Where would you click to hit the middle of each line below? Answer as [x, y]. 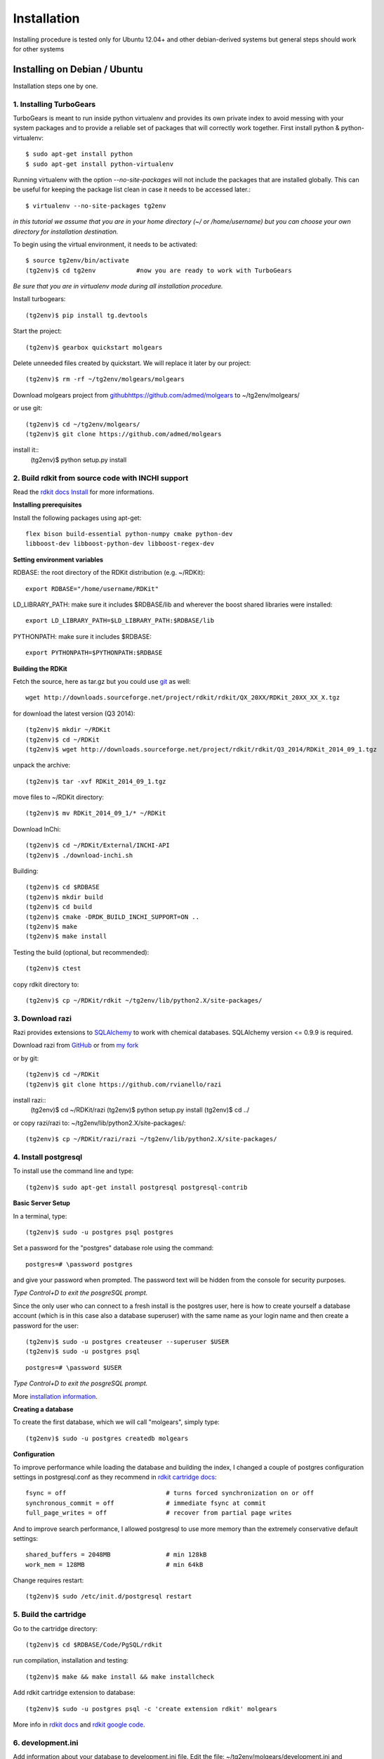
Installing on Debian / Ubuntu [78, 69]
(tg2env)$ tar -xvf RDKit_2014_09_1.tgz [96, 781]
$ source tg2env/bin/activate [78, 261]
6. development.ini [46, 1743]
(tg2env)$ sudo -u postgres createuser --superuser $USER [127, 1342]
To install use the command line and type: [73, 1171]
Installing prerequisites [47, 505]
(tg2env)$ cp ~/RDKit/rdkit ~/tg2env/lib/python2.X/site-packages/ [144, 1000]
